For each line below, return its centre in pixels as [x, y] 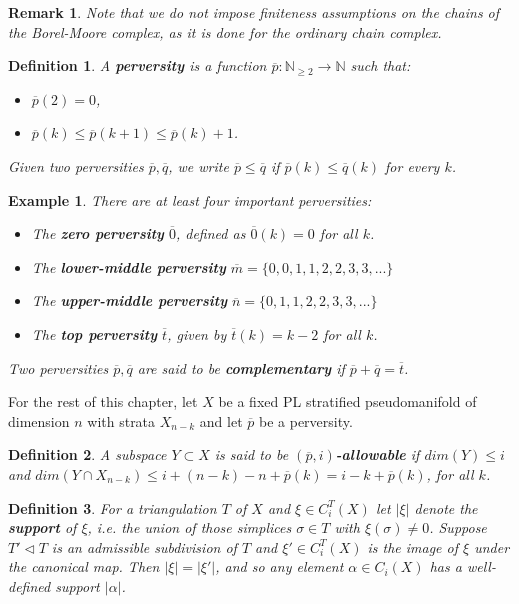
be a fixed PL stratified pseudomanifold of [347, 401]
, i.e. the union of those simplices [189, 527]
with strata [121, 420]
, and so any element [279, 566]
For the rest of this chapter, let [103, 401]
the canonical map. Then [84, 566]
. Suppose [458, 527]
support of [42, 527]
